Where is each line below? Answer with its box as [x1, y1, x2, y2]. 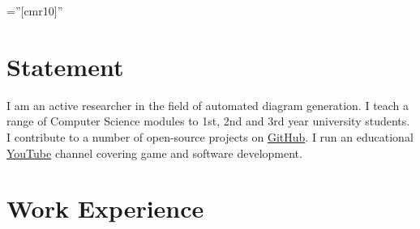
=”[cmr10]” [6, 2, 63, 19]
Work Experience [6, 192, 204, 225]
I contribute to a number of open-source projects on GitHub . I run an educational [6, 128, 414, 145]
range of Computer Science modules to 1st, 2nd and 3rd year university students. [6, 112, 410, 129]
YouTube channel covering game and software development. [6, 144, 302, 161]
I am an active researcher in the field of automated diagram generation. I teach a [6, 96, 409, 113]
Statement [6, 49, 124, 83]
